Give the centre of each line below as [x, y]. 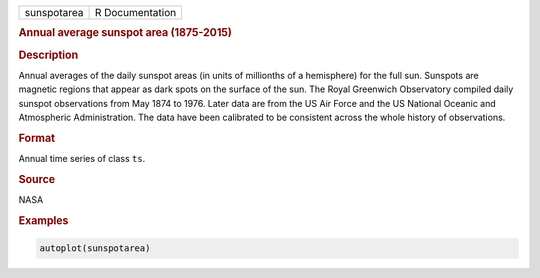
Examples [43, 220]
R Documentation [135, 12]
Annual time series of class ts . [82, 159]
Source [37, 179]
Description [48, 55]
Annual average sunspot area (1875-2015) [125, 33]
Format [36, 138]
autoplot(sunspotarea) [95, 248]
